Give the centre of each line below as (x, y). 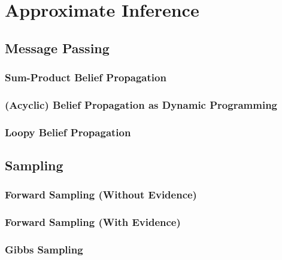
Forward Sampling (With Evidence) (93, 222)
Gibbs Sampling (44, 250)
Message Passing (57, 48)
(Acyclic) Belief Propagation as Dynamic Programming (141, 104)
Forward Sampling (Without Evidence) (101, 195)
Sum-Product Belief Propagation (86, 77)
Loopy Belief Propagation (68, 132)
